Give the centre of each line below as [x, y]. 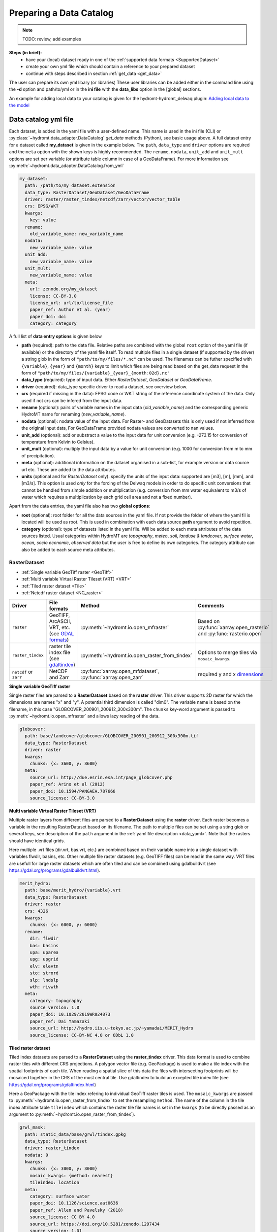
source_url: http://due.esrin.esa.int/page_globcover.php [101, 777]
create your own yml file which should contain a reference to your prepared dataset [110, 67]
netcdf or [22, 672]
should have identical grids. [37, 841]
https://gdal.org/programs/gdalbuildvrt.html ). [55, 870]
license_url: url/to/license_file [71, 303]
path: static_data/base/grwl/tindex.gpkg [76, 1134]
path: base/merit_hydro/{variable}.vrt [73, 890]
